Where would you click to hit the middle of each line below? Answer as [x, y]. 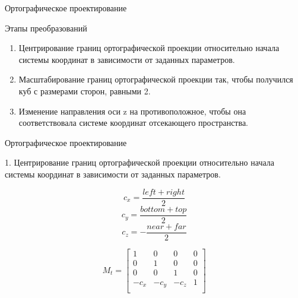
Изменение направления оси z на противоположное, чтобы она [132, 111]
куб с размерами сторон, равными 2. [85, 91]
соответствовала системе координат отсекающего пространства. [134, 123]
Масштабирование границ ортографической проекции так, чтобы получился [156, 79]
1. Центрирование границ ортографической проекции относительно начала [140, 162]
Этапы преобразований [46, 28]
